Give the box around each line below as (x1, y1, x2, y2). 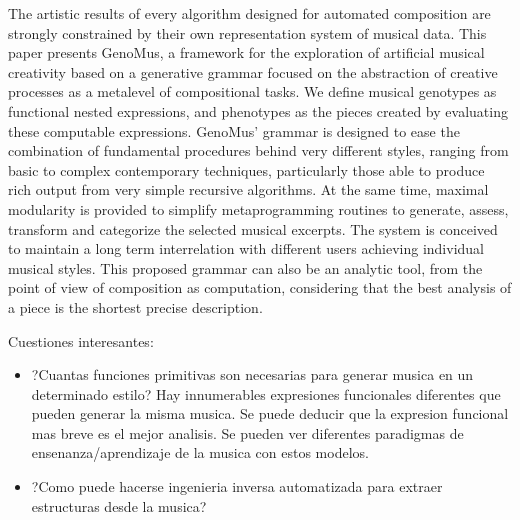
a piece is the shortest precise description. (8, 296, 263, 317)
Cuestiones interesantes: (8, 330, 154, 351)
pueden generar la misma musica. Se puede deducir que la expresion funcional (31, 403, 509, 424)
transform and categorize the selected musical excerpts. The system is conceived (8, 218, 498, 239)
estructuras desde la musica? (31, 495, 207, 516)
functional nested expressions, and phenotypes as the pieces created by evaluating (8, 100, 508, 121)
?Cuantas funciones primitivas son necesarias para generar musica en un (31, 364, 474, 385)
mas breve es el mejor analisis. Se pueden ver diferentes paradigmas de (31, 422, 464, 443)
